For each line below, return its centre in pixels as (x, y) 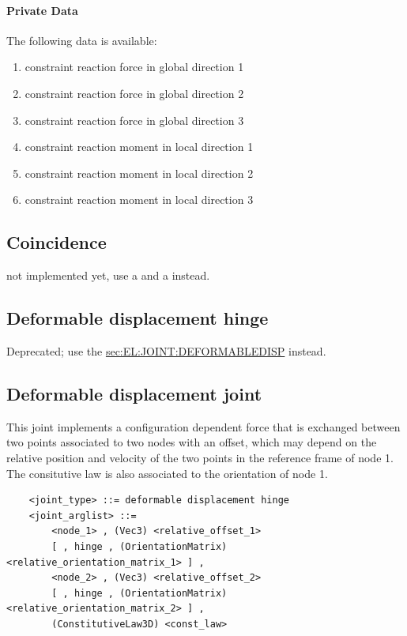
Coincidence (57, 242)
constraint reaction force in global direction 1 (134, 67)
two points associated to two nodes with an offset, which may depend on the (192, 442)
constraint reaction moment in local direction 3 (139, 199)
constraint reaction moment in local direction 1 (139, 147)
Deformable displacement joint (134, 393)
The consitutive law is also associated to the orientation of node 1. (167, 473)
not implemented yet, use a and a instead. (108, 275)
